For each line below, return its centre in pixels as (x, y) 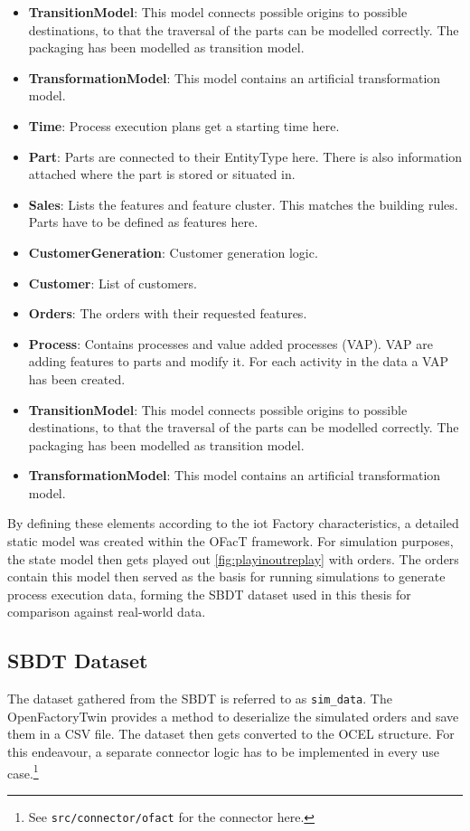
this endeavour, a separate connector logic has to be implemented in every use (223, 752)
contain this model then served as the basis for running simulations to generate (226, 576)
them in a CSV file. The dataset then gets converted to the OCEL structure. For (231, 734)
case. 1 (23, 771)
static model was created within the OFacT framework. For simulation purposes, (230, 541)
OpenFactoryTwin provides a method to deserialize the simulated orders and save (233, 716)
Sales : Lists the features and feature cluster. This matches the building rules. (243, 204)
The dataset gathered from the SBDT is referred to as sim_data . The (200, 699)
